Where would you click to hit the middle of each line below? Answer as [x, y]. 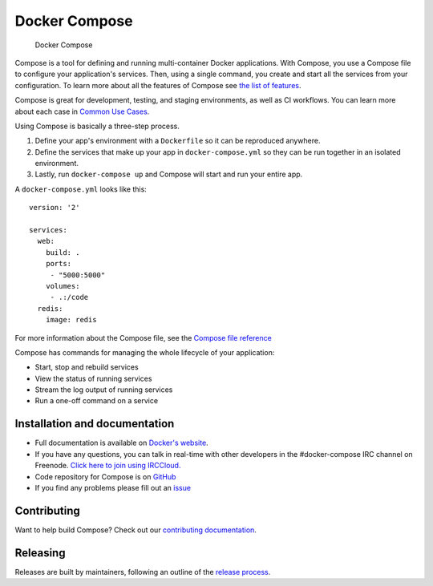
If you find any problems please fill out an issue [113, 487]
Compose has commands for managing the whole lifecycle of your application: [145, 352]
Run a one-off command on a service [97, 401]
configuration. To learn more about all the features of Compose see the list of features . [158, 85]
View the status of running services [93, 378]
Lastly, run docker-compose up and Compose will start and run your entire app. [169, 174]
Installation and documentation [95, 424]
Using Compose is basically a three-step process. [97, 126]
